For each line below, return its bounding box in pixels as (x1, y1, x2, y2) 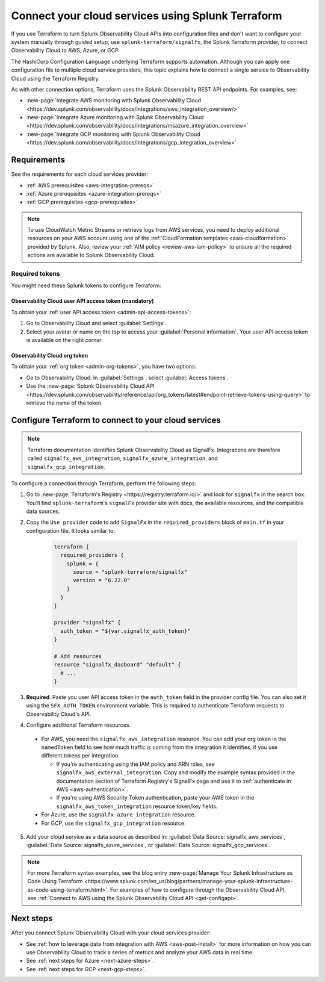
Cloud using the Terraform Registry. (11, 75, 100, 82)
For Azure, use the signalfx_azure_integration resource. (41, 811, 196, 818)
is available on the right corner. (26, 336, 104, 343)
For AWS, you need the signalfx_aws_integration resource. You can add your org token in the (41, 735, 286, 742)
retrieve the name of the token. (26, 399, 103, 406)
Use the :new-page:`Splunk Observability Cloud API (26, 382, 155, 390)
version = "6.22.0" (73, 577, 131, 584)
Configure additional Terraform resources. (26, 721, 131, 729)
